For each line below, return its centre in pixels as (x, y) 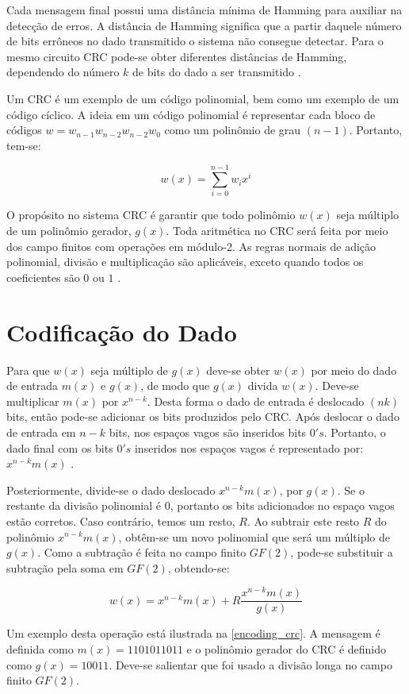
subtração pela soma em (65, 567)
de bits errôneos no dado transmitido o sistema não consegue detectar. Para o (195, 41)
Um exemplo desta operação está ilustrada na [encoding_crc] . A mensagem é (193, 633)
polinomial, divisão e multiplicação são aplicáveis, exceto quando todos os (185, 262)
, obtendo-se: (199, 567)
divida (263, 386)
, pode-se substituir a (342, 552)
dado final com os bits (60, 447)
